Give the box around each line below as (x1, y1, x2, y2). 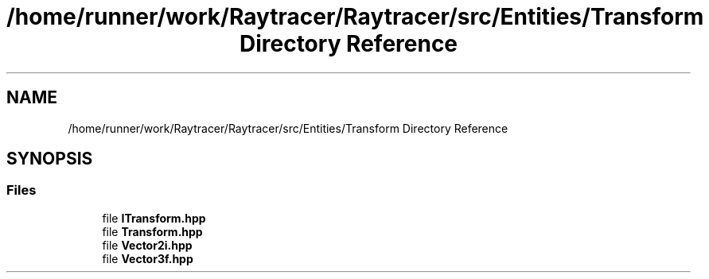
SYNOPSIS (6, 149, 93, 169)
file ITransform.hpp (102, 211, 206, 225)
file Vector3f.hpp (102, 251, 193, 265)
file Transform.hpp (102, 224, 203, 238)
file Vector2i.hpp (102, 238, 193, 252)
